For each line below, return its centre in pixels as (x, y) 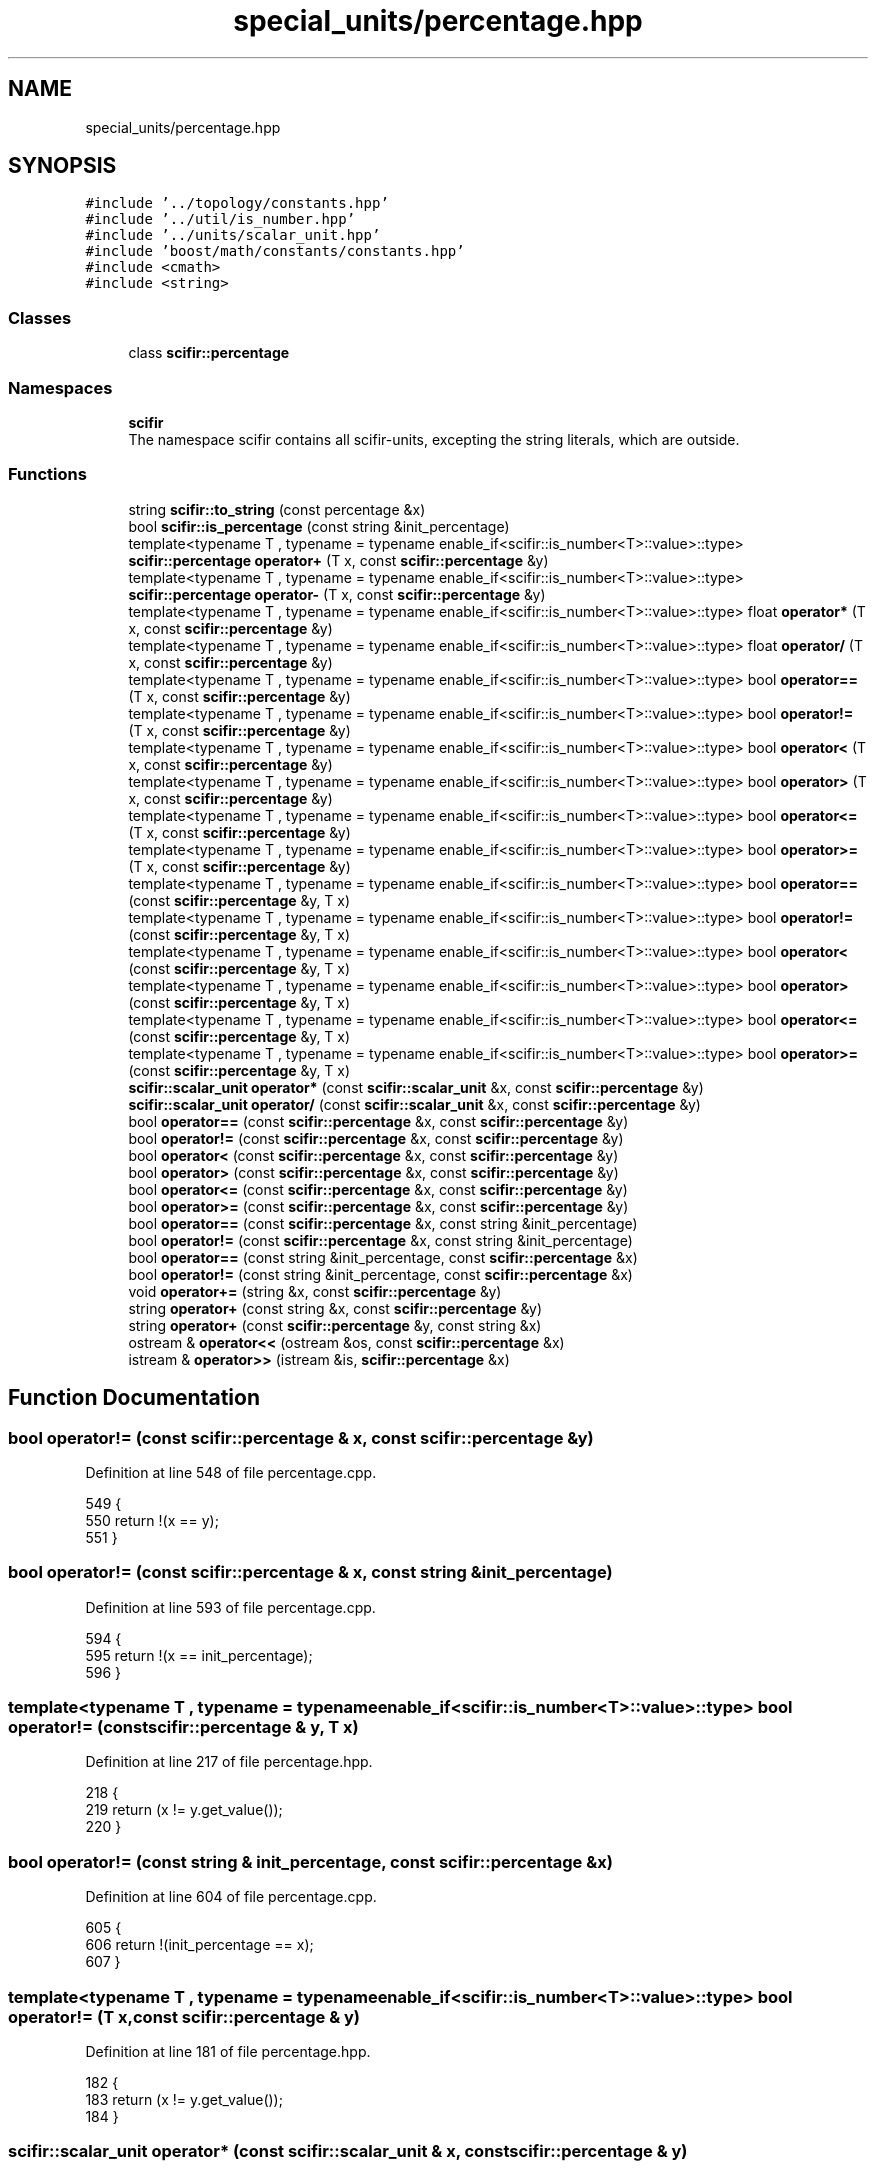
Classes (40, 317)
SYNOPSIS (62, 166)
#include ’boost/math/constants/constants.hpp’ (275, 251)
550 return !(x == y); (152, 1520)
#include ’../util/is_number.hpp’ (220, 219)
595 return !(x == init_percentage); (199, 1655)
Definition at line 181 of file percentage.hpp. (228, 2051)
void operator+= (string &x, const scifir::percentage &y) (315, 1291)
